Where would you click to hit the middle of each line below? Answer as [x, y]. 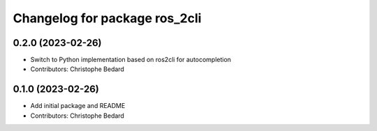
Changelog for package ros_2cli [107, 18]
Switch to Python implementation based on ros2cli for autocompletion [131, 60]
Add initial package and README [78, 106]
